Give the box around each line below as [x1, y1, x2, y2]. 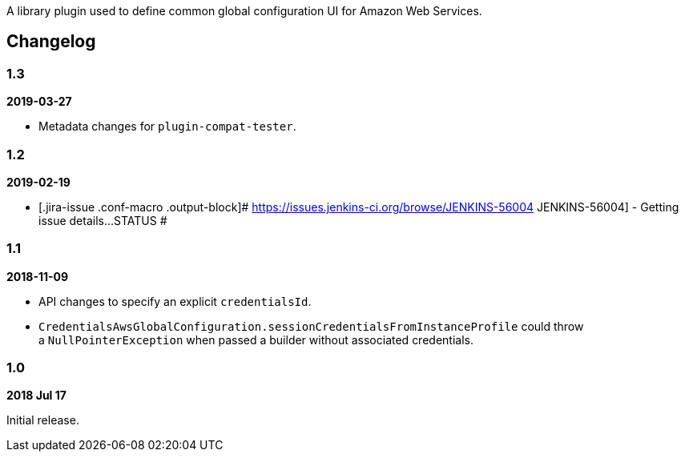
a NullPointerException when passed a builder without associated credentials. [38, 332, 473, 347]
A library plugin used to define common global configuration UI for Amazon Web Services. [6, 4, 482, 18]
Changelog [6, 31, 96, 52]
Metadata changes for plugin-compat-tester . [38, 119, 296, 134]
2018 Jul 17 [6, 388, 66, 403]
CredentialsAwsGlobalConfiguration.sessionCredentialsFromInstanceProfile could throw [38, 319, 584, 333]
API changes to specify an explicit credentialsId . [38, 294, 312, 308]
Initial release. [6, 413, 79, 428]
